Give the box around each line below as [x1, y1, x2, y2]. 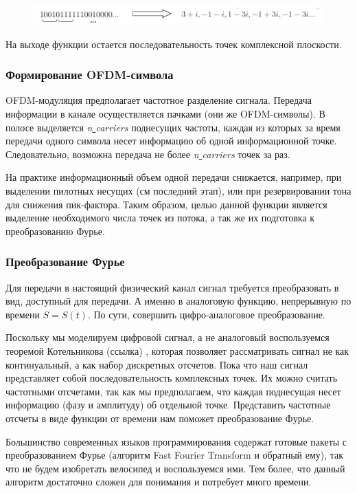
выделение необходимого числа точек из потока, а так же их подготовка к [5, 210, 315, 225]
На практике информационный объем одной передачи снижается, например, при [5, 170, 342, 184]
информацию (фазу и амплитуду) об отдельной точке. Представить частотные [5, 397, 331, 412]
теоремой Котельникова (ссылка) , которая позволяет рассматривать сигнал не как [5, 344, 349, 358]
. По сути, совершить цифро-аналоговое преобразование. [87, 307, 325, 321]
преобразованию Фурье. [5, 223, 105, 238]
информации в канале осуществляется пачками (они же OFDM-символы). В [5, 107, 325, 121]
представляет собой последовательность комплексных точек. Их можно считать [5, 371, 338, 385]
